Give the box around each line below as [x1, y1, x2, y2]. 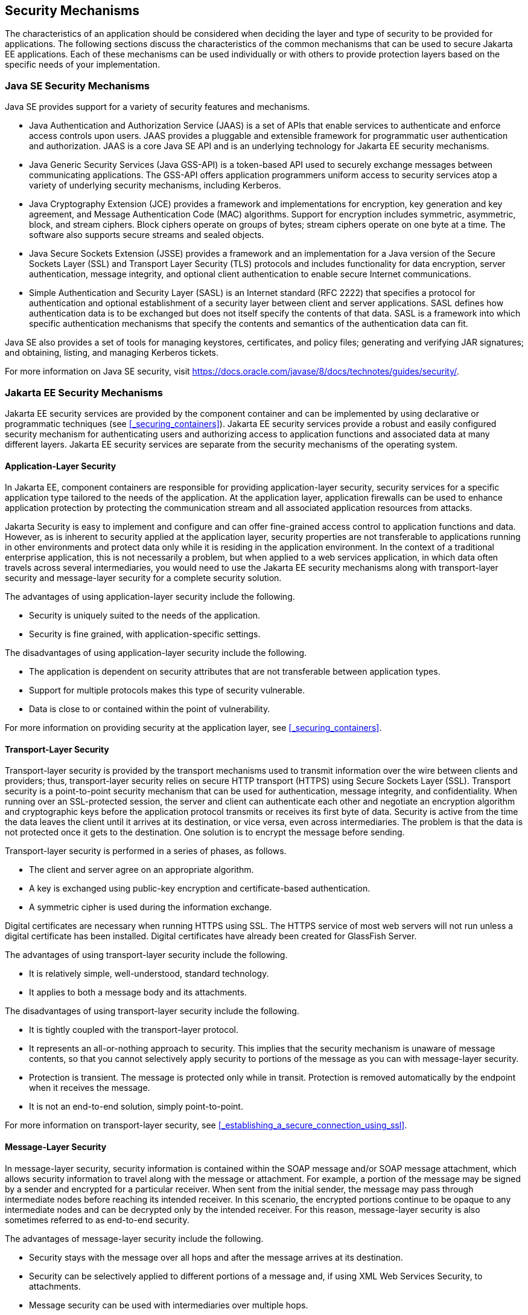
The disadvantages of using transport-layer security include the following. [5, 1006, 299, 1017]
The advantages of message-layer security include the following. [5, 1233, 264, 1244]
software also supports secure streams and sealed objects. [29, 230, 264, 240]
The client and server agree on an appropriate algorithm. [29, 864, 254, 875]
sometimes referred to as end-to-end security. [5, 1214, 189, 1225]
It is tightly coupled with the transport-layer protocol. [29, 1024, 239, 1035]
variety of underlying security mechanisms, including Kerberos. [29, 180, 281, 191]
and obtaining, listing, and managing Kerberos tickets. [5, 347, 219, 358]
